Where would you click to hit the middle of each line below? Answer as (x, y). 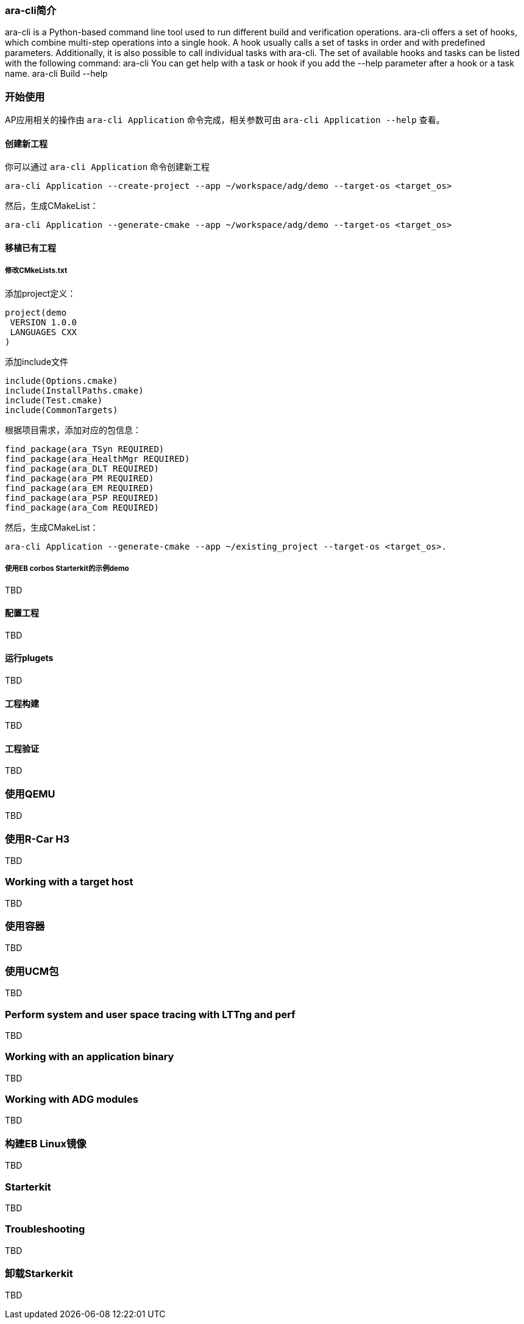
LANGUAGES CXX (44, 332)
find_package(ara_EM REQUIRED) (80, 488)
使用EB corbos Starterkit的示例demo (67, 569)
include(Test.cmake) (54, 400)
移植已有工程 (30, 247)
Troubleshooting (45, 1229)
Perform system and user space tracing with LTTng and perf (150, 1014)
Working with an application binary (90, 1057)
